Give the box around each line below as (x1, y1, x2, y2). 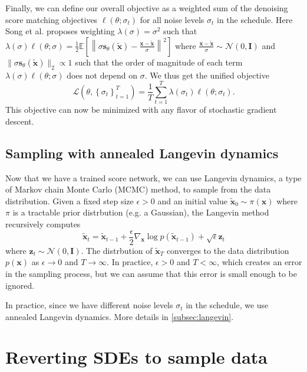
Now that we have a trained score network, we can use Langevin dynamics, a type (5, 171, 302, 184)
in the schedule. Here (216, 13, 293, 25)
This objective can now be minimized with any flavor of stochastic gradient (5, 103, 277, 116)
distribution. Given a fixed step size (5, 194, 134, 207)
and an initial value (157, 194, 228, 207)
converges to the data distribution (166, 244, 289, 256)
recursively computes (5, 218, 81, 230)
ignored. (5, 279, 35, 291)
